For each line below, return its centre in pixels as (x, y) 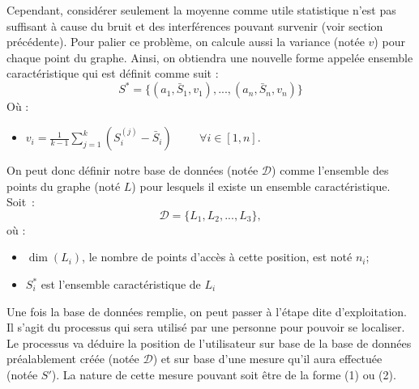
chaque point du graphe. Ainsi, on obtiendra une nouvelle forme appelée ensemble (210, 57)
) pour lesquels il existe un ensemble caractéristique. (261, 186)
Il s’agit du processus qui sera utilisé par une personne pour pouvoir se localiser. (206, 327)
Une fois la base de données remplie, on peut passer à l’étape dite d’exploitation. (207, 311)
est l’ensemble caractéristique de (121, 284)
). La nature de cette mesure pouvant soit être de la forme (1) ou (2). (224, 374)
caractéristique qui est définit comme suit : (113, 73)
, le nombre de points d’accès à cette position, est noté (217, 257)
